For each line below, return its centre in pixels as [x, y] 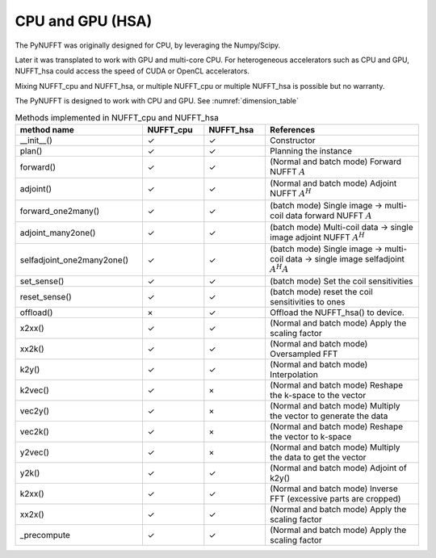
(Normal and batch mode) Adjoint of [338, 468]
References [292, 129]
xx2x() [32, 514]
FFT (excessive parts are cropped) [335, 498]
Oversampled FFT [304, 354]
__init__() [36, 140]
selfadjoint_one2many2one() [74, 260]
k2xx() [32, 493]
